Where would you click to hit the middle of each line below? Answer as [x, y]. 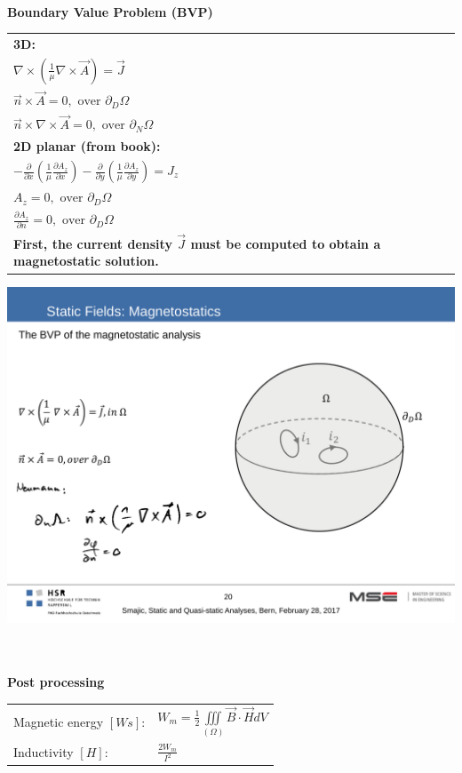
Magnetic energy [59, 721]
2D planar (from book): [87, 146]
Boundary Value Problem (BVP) [110, 11]
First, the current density [93, 243]
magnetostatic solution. [86, 261]
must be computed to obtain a [286, 243]
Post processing [56, 682]
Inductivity [44, 751]
